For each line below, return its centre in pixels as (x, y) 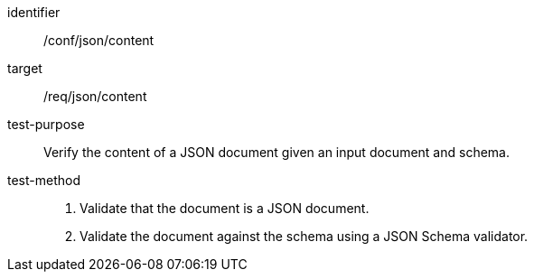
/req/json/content (95, 96)
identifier (34, 12)
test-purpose (46, 124)
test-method (44, 180)
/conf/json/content (99, 40)
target (25, 68)
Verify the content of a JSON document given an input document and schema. (276, 152)
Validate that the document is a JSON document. (225, 208)
